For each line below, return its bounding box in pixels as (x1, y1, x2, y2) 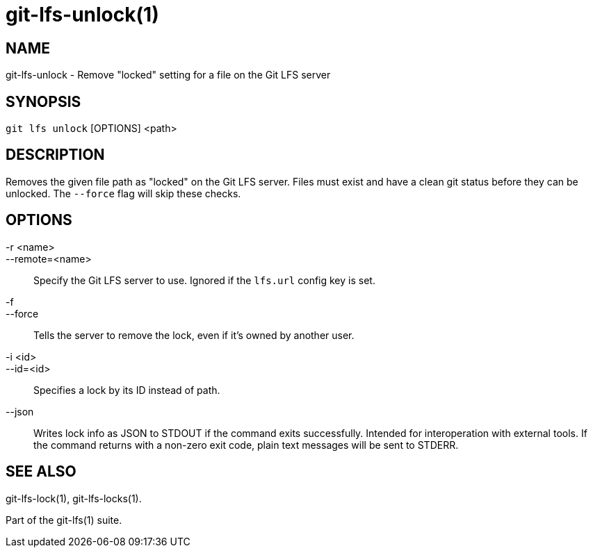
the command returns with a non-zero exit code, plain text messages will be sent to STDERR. (33, 438, 459, 451)
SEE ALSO (6, 463, 76, 481)
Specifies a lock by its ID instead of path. (33, 383, 220, 396)
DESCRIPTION (6, 146, 105, 164)
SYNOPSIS (6, 92, 81, 110)
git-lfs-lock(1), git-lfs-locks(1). (6, 492, 142, 504)
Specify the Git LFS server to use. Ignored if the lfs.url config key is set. (33, 274, 375, 286)
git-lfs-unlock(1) (6, 3, 159, 26)
